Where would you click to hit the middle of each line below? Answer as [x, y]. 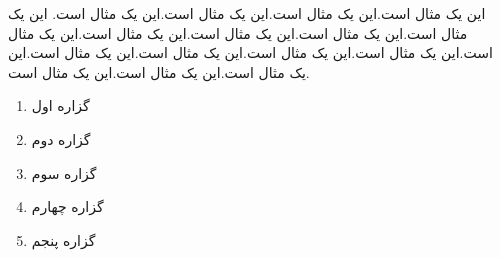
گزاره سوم [64, 172]
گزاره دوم [61, 138]
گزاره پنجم [63, 239]
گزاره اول [60, 105]
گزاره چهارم [67, 206]
